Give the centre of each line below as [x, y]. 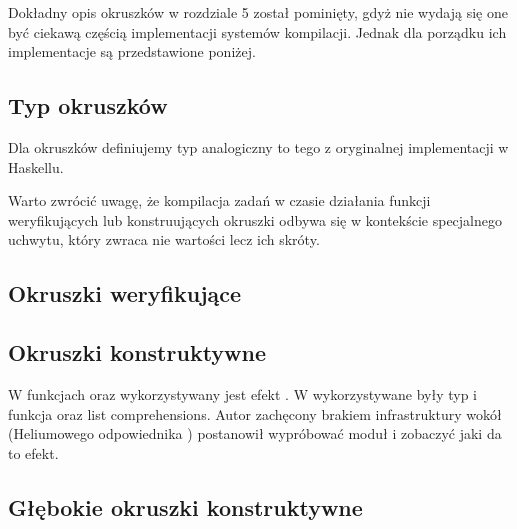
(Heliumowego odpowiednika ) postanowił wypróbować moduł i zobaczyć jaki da [255, 433]
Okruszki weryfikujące [125, 293]
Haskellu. [36, 166]
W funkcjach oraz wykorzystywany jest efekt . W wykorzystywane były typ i [242, 393]
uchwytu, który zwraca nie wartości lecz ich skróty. [164, 239]
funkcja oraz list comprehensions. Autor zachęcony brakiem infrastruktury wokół [255, 413]
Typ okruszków [88, 105]
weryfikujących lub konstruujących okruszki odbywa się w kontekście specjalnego [255, 219]
